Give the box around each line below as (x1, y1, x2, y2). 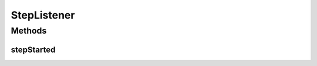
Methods (11, 25, 47, 36)
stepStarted (11, 45, 56, 54)
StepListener (11, 9, 75, 21)
